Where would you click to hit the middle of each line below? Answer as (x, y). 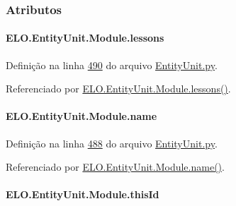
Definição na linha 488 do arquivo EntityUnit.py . (112, 143)
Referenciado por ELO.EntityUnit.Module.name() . (115, 167)
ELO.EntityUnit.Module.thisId (83, 194)
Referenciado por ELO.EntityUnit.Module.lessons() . (118, 89)
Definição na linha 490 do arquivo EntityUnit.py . (112, 65)
